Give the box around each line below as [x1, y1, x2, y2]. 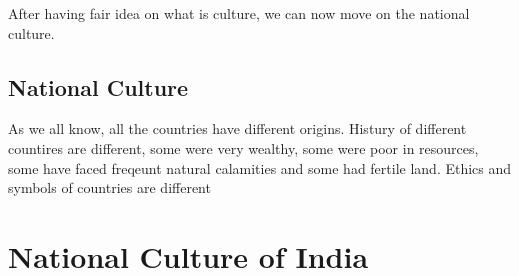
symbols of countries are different [8, 177, 211, 198]
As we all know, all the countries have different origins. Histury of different [8, 118, 467, 139]
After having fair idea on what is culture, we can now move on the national [8, 3, 470, 23]
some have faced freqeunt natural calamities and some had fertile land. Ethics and [8, 157, 512, 178]
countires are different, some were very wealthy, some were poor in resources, [8, 137, 479, 158]
